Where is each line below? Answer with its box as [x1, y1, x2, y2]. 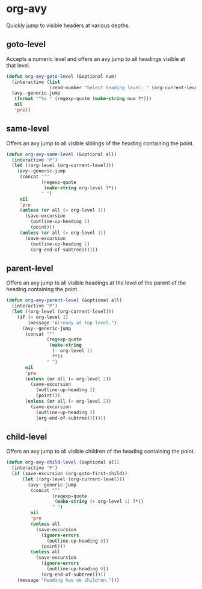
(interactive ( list [11, 79, 61, 85]
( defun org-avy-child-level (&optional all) [6, 459, 120, 465]
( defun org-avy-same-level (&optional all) [6, 151, 117, 157]
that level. [6, 61, 31, 69]
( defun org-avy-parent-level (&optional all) [6, 297, 122, 303]
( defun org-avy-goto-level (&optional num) [6, 73, 117, 80]
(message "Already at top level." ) [28, 320, 117, 326]
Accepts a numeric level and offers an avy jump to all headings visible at [6, 55, 185, 62]
